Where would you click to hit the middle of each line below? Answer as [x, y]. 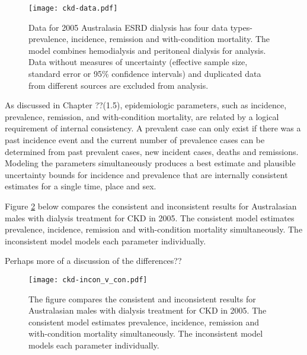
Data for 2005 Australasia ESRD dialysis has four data [128, 27]
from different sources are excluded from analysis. [119, 85]
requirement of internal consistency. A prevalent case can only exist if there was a [153, 128]
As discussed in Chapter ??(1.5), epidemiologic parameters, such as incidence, [146, 105]
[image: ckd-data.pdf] [73, 8]
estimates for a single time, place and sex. [81, 186]
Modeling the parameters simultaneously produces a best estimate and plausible [150, 163]
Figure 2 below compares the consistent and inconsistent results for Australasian [151, 206]
